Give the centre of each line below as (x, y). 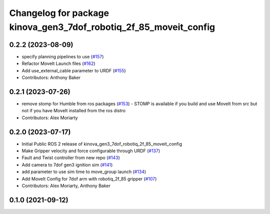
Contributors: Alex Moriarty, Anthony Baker (66, 186)
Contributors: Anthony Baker (51, 78)
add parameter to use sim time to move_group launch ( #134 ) (84, 172)
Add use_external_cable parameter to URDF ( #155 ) (74, 70)
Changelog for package (59, 13)
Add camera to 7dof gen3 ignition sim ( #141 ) (67, 165)
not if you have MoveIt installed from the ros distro (74, 111)
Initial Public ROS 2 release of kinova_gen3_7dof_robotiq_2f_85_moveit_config (102, 144)
